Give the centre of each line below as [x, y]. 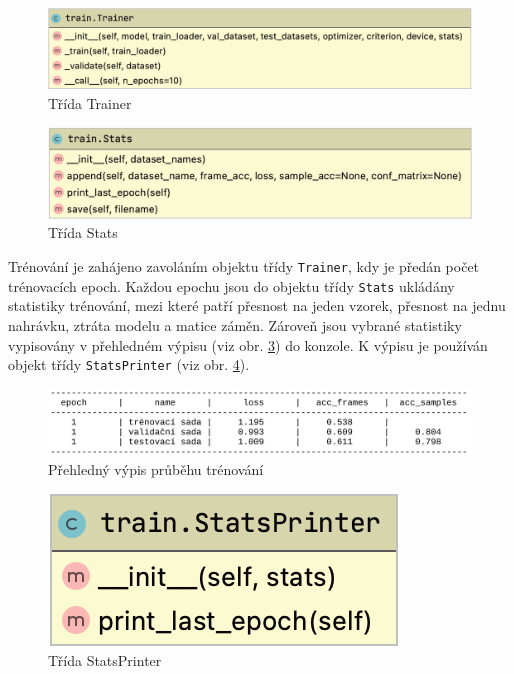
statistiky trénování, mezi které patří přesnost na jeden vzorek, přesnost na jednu [257, 305]
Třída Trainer [90, 102]
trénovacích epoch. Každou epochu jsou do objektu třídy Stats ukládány [231, 285]
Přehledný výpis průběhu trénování [156, 468]
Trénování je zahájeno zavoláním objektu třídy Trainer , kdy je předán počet [244, 266]
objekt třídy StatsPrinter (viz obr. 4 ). [129, 364]
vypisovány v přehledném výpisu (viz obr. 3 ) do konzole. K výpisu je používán [248, 344]
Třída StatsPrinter [105, 659]
